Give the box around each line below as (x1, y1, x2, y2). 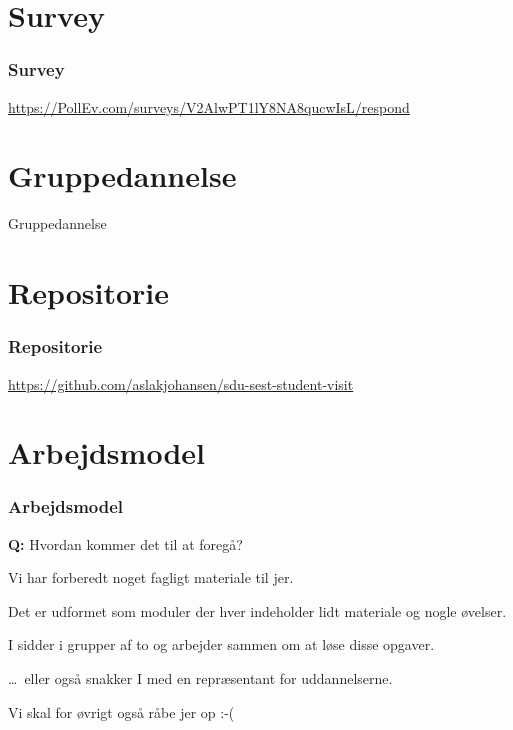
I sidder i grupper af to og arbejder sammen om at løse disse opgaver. (8, 634, 435, 655)
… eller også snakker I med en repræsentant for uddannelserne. (8, 668, 393, 689)
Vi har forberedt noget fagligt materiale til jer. (8, 567, 294, 588)
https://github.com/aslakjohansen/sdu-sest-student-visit (8, 373, 354, 394)
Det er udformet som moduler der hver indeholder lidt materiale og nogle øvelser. (8, 600, 507, 621)
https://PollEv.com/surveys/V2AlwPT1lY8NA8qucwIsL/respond (8, 96, 410, 117)
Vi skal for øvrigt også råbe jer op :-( (8, 701, 235, 722)
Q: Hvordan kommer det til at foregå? (8, 533, 243, 554)
